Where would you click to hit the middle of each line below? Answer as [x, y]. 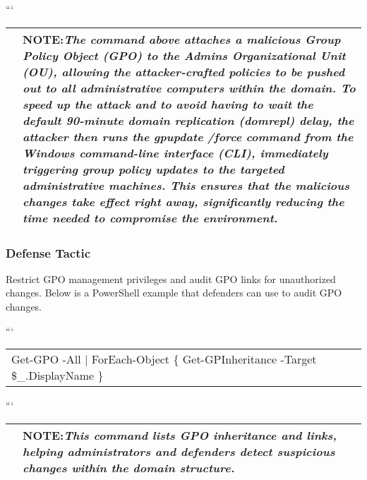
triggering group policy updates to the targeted [154, 169]
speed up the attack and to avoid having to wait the [168, 104]
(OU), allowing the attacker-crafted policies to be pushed [184, 71]
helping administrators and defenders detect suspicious [179, 451]
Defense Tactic [48, 252]
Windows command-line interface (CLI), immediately [175, 152]
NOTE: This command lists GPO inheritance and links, [180, 435]
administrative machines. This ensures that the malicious [186, 185]
